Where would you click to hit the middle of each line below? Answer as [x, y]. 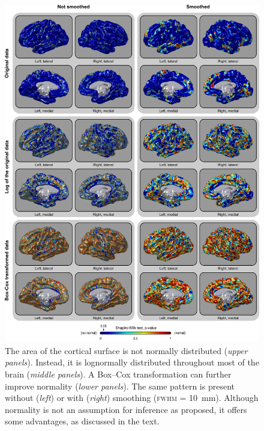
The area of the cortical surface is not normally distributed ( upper [126, 350]
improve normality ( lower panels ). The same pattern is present [120, 386]
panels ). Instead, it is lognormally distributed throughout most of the [132, 362]
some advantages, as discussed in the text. [82, 421]
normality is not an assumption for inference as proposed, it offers [126, 409]
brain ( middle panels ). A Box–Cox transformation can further [118, 374]
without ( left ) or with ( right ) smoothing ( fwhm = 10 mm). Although [132, 398]
